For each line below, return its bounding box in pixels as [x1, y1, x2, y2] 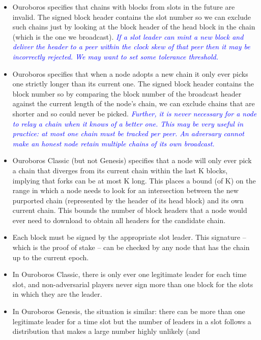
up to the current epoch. [12, 252, 89, 262]
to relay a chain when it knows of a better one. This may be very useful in [12, 118, 244, 129]
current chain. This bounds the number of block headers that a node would [12, 205, 247, 215]
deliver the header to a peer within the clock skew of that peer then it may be [12, 41, 250, 52]
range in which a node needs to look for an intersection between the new [12, 185, 239, 196]
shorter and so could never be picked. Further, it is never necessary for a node [12, 108, 257, 118]
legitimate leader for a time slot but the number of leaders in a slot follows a [12, 316, 251, 326]
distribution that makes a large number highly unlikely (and [12, 326, 200, 336]
